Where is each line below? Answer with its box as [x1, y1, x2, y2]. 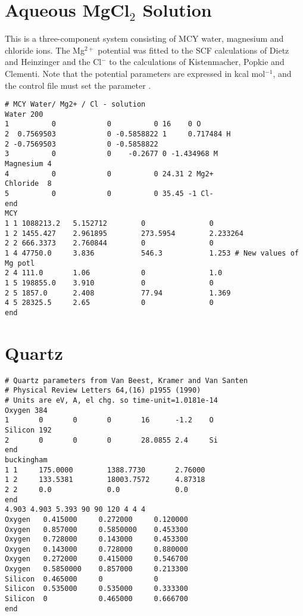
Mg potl [5, 259, 35, 267]
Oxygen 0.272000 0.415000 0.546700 [5, 555, 188, 564]
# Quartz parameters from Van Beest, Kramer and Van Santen [5, 376, 248, 385]
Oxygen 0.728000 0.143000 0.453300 [5, 535, 188, 544]
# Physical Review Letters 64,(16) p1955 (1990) [5, 386, 201, 395]
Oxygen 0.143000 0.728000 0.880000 [5, 545, 188, 553]
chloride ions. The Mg [5, 43, 85, 56]
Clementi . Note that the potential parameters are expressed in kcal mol [5, 67, 265, 79]
